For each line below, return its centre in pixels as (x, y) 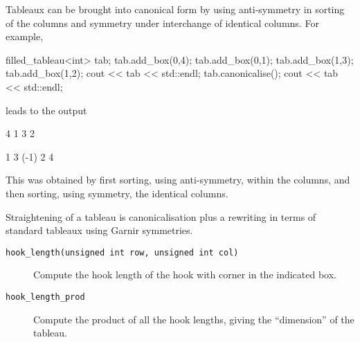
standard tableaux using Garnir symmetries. (99, 230)
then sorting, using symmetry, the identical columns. (117, 193)
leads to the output (46, 110)
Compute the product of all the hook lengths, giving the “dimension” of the (194, 319)
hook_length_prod (45, 297)
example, (25, 36)
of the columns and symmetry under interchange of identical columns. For (162, 22)
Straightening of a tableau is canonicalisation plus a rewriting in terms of (161, 216)
